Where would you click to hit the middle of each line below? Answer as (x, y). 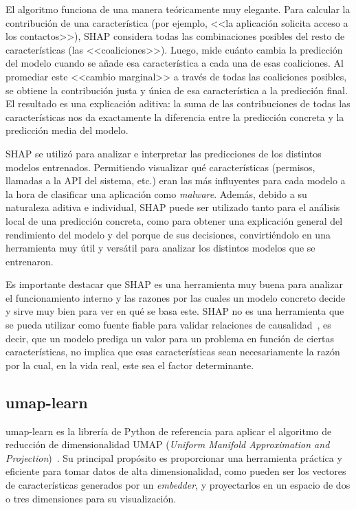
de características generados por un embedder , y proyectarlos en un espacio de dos (178, 485)
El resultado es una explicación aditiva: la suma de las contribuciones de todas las (178, 103)
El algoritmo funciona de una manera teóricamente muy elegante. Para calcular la (178, 9)
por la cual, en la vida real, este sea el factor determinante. (130, 365)
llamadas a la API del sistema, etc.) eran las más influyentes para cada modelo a (176, 180)
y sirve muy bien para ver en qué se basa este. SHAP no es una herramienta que (175, 311)
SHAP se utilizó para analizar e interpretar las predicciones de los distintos (164, 153)
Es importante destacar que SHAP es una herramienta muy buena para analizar (174, 284)
